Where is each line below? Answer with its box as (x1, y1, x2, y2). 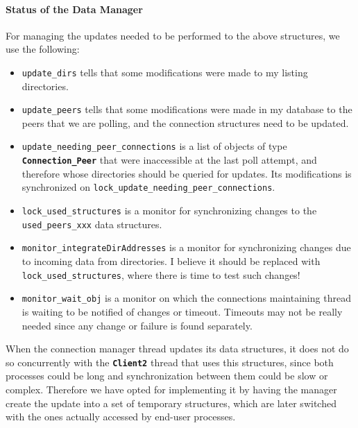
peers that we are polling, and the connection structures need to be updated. (22, 115, 349, 130)
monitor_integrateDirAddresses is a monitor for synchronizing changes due (22, 240, 351, 255)
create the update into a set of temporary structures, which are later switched (6, 395, 336, 410)
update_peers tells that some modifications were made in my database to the (22, 102, 352, 117)
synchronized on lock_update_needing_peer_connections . (22, 180, 275, 194)
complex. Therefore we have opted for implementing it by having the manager (6, 382, 337, 396)
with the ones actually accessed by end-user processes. (6, 409, 236, 424)
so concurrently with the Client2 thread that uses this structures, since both (6, 354, 334, 369)
